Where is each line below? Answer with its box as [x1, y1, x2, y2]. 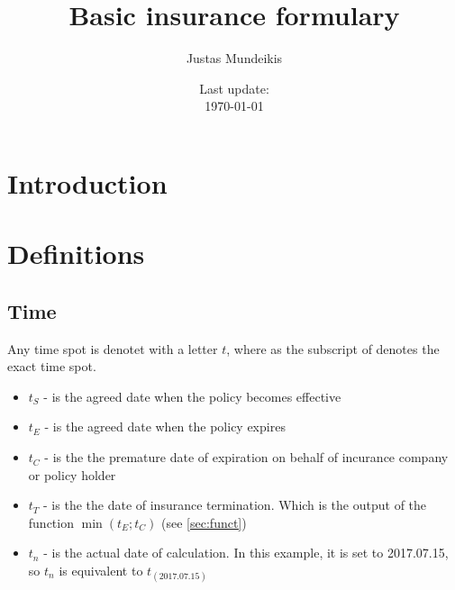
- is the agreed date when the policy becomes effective [43, 386, 341, 405]
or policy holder [28, 465, 116, 484]
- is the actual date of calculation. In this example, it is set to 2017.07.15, [43, 543, 449, 562]
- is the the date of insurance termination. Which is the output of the [43, 495, 427, 514]
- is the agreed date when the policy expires [44, 417, 286, 436]
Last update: [199, 78, 269, 97]
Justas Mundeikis [186, 49, 283, 68]
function [28, 513, 74, 531]
